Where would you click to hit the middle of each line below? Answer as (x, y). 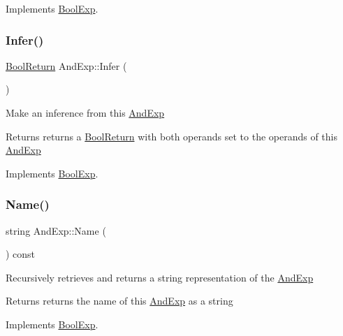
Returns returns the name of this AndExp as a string (119, 301)
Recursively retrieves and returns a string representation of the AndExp (160, 277)
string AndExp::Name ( (56, 230)
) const (21, 254)
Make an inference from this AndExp (85, 112)
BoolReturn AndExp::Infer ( (66, 65)
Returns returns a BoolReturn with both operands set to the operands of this (171, 136)
